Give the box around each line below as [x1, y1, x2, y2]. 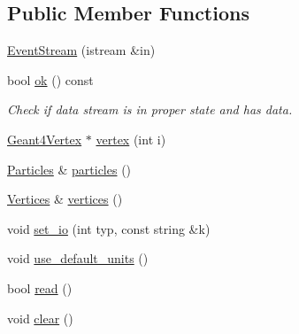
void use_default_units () [7, 249, 149, 268]
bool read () [7, 278, 73, 297]
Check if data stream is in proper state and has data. [7, 100, 293, 119]
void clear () [7, 308, 73, 327]
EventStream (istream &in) [7, 41, 156, 59]
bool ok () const [7, 70, 94, 89]
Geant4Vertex [7, 129, 82, 148]
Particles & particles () [7, 159, 132, 178]
